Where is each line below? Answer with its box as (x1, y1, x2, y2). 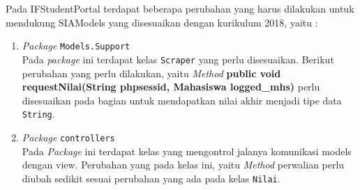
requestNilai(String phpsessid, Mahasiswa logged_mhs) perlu (22, 79, 320, 94)
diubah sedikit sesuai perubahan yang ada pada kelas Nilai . (22, 171, 280, 185)
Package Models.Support (22, 38, 130, 53)
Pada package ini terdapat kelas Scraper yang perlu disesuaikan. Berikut (22, 52, 334, 66)
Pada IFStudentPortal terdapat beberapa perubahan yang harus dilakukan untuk (6, 1, 354, 15)
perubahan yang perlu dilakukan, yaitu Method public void (22, 65, 281, 80)
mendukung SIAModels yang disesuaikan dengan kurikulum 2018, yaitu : (6, 15, 318, 29)
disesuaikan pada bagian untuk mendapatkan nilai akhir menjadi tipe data (22, 93, 342, 107)
